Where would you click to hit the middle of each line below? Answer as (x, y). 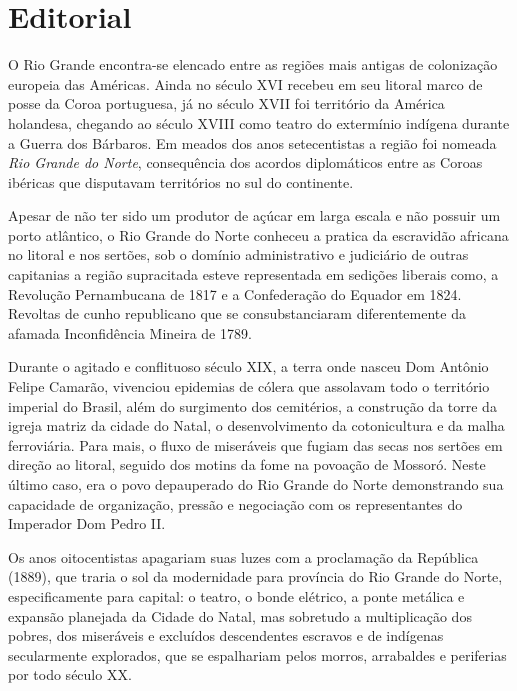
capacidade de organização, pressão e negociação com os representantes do (235, 503)
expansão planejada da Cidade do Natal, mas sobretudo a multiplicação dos (240, 615)
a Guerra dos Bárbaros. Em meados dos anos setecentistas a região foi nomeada (252, 142)
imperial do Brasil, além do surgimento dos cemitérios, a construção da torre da (252, 405)
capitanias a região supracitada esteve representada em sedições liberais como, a (253, 274)
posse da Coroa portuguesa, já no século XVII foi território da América (226, 103)
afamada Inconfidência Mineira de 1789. (130, 332)
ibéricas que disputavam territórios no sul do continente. (181, 181)
